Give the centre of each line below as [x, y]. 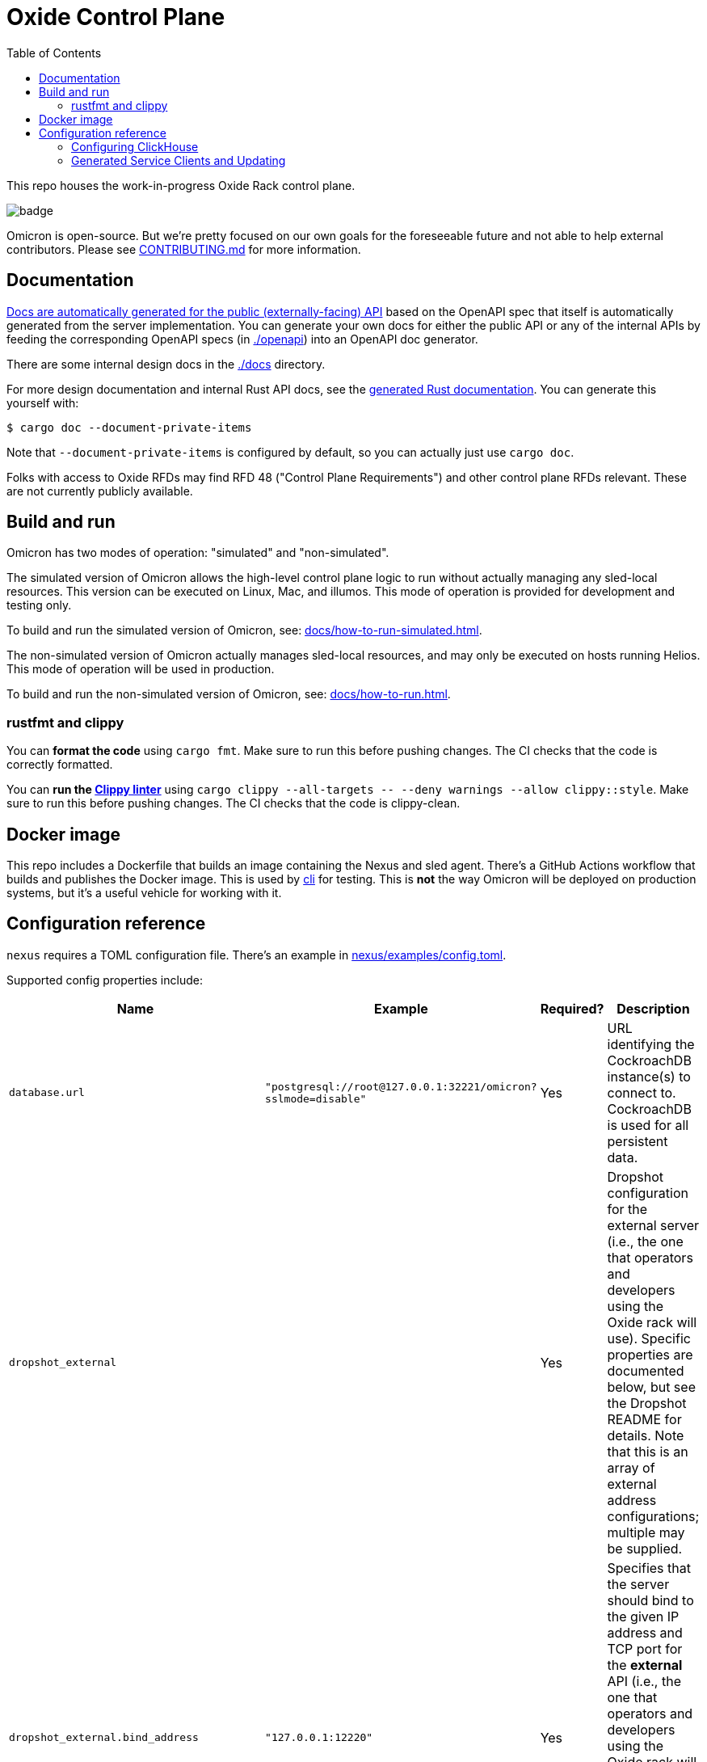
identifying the [651, 1044]
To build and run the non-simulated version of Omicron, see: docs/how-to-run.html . [229, 694]
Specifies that [649, 1568]
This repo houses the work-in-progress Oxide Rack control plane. [181, 185]
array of [631, 1467]
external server [653, 1225]
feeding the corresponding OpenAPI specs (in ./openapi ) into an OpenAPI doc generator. [242, 339]
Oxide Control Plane [116, 17]
